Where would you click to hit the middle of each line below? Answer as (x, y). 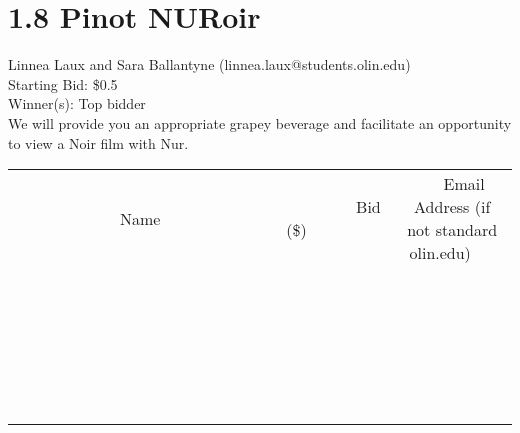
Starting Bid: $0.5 (63, 83)
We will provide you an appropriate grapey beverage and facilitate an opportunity (260, 122)
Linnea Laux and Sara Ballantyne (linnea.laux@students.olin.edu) (209, 64)
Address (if (452, 207)
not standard (452, 230)
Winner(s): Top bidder (77, 103)
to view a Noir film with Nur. (98, 142)
